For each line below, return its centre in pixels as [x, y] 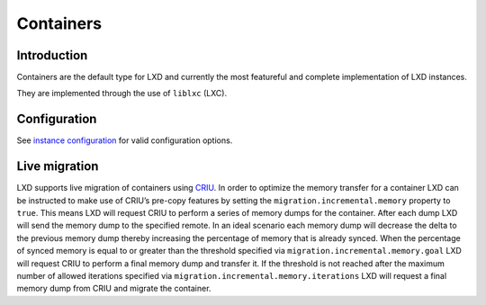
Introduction [52, 55]
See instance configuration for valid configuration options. [125, 140]
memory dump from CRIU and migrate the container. [114, 289]
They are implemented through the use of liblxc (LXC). [122, 94]
